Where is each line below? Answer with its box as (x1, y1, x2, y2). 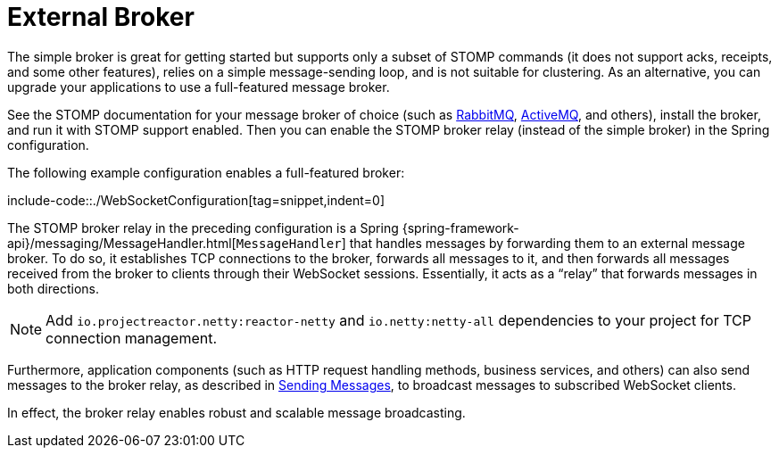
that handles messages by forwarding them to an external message (349, 235, 745, 251)
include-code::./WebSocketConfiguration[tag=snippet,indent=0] (7, 192, 385, 208)
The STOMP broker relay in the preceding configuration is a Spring (7, 219, 399, 236)
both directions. (7, 280, 99, 296)
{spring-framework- (402, 219, 519, 236)
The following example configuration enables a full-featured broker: (7, 164, 405, 180)
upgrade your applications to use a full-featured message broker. (7, 79, 390, 95)
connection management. (46, 328, 218, 347)
